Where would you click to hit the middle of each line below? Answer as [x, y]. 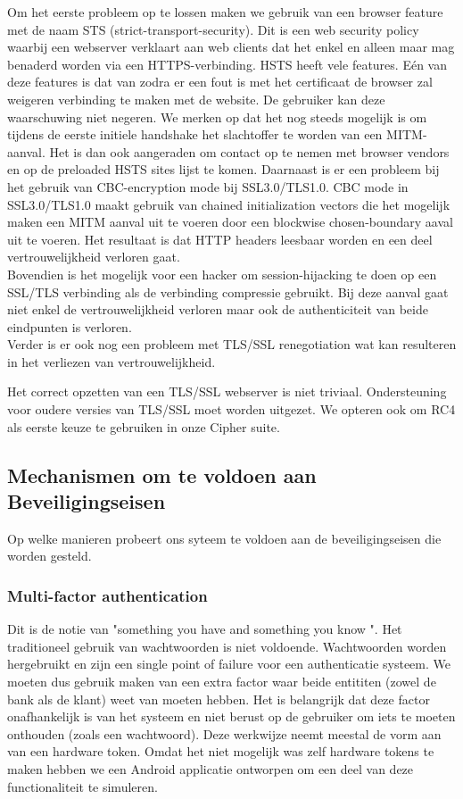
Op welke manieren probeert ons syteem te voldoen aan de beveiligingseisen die [224, 538]
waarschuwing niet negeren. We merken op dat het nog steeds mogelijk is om [217, 117]
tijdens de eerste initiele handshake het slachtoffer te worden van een [195, 134]
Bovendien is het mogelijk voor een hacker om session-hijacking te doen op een [222, 274]
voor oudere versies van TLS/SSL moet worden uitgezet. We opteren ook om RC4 [231, 409]
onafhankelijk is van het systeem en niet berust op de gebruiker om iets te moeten [231, 716]
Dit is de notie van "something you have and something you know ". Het [205, 629]
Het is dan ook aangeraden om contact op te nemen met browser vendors [249, 151]
